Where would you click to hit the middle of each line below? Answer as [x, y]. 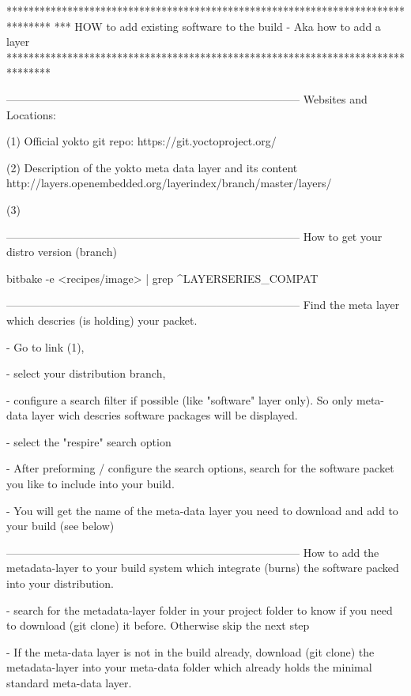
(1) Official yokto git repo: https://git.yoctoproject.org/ [141, 141]
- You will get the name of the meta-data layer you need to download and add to [202, 510]
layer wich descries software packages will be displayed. [164, 415]
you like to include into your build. [90, 484]
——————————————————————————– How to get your [194, 236]
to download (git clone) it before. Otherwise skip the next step [158, 625]
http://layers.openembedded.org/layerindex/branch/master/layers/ [169, 183]
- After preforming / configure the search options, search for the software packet [200, 468]
